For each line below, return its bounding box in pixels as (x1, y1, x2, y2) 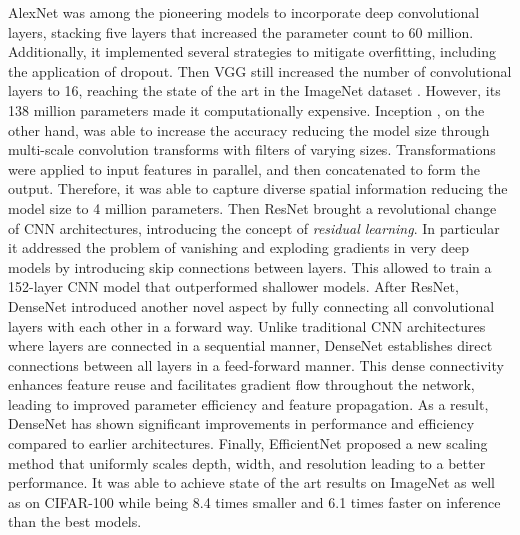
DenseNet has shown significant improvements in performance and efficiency (8, 413, 475, 434)
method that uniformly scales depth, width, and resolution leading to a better (8, 452, 486, 473)
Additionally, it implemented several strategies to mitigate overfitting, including (8, 41, 497, 62)
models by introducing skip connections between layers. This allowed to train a (8, 256, 492, 277)
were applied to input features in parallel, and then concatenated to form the (8, 158, 480, 179)
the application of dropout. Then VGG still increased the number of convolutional (8, 60, 512, 81)
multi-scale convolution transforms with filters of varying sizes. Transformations (8, 139, 496, 160)
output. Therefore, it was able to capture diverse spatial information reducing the (8, 178, 508, 199)
